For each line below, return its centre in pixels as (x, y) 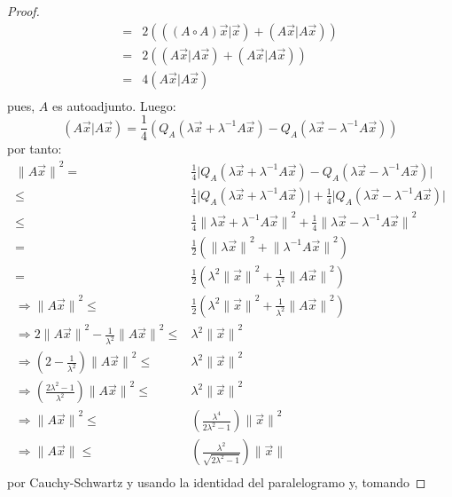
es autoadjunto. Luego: (114, 105)
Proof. (23, 11)
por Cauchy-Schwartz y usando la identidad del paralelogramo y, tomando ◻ (217, 482)
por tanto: (35, 149)
